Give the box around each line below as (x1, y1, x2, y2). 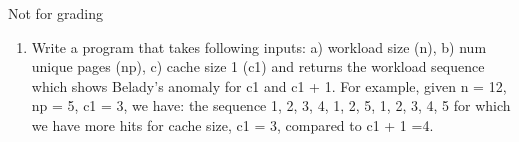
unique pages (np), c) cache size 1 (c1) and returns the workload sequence (31, 56, 485, 77)
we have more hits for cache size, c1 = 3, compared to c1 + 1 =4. (31, 114, 434, 135)
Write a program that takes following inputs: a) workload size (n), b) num (31, 36, 487, 57)
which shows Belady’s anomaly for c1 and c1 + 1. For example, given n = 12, (31, 75, 507, 96)
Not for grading (8, 3, 103, 23)
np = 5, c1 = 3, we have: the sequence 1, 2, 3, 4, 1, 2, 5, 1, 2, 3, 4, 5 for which (31, 95, 511, 116)
